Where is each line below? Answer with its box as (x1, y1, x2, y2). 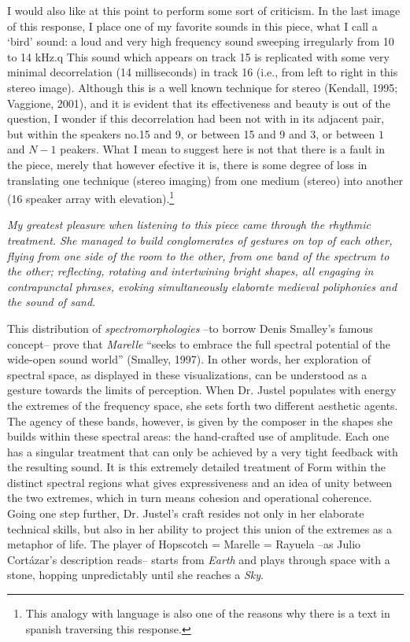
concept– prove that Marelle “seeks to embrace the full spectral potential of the (7, 335, 390, 352)
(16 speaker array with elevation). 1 (7, 188, 175, 206)
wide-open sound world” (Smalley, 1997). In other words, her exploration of (7, 351, 371, 367)
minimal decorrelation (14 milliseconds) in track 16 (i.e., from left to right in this (7, 64, 398, 80)
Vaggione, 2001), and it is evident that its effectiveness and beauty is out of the (7, 94, 390, 111)
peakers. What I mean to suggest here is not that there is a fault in (60, 141, 385, 157)
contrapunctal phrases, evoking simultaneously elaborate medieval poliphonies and (7, 278, 397, 294)
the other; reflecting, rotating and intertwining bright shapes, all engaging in (7, 263, 374, 279)
